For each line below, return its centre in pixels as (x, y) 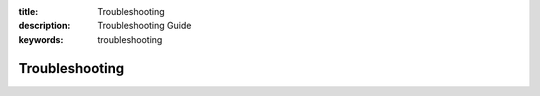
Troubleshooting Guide (144, 26)
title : (28, 11)
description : (44, 26)
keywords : (41, 39)
